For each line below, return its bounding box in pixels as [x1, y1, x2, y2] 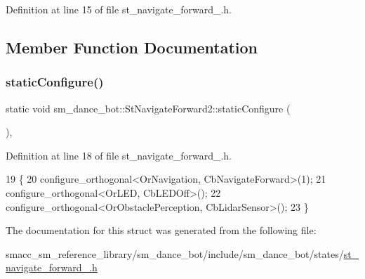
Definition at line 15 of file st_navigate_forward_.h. [6, 2, 232, 16]
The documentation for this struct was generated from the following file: [6, 223, 317, 238]
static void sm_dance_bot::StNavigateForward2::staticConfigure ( [6, 100, 291, 115]
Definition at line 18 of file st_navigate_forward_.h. [6, 148, 232, 162]
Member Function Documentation [6, 36, 258, 58]
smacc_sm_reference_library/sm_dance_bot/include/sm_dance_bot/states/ [6, 246, 344, 261]
